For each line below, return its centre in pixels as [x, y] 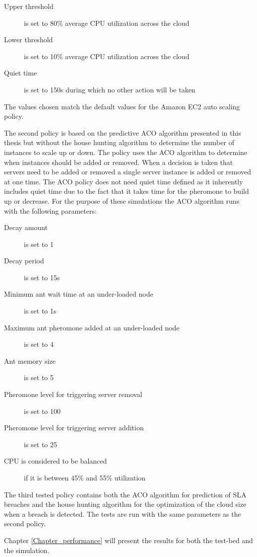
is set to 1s [40, 311]
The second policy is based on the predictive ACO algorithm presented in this [123, 132]
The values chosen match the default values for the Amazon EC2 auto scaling [122, 106]
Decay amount [26, 227]
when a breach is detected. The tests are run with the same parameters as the [123, 514]
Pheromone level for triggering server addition [74, 428]
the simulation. [27, 550]
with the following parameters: [50, 210]
